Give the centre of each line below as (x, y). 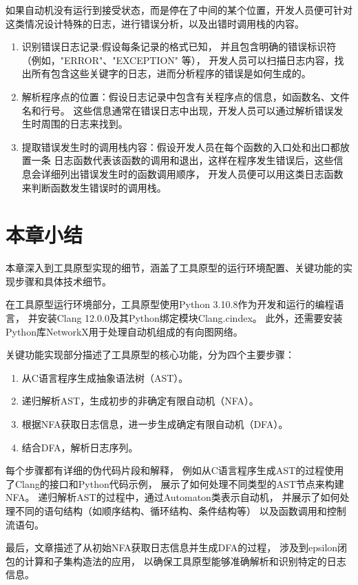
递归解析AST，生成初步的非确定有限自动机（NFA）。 (140, 401)
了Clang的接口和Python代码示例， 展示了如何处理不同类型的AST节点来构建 (175, 483)
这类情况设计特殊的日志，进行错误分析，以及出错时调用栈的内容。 (155, 23)
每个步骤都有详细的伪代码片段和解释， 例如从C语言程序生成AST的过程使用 (175, 470)
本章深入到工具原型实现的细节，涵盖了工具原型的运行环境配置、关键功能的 (174, 268)
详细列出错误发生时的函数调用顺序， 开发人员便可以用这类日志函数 (192, 173)
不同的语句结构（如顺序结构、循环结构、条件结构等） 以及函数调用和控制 (180, 510)
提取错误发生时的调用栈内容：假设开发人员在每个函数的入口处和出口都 (181, 146)
